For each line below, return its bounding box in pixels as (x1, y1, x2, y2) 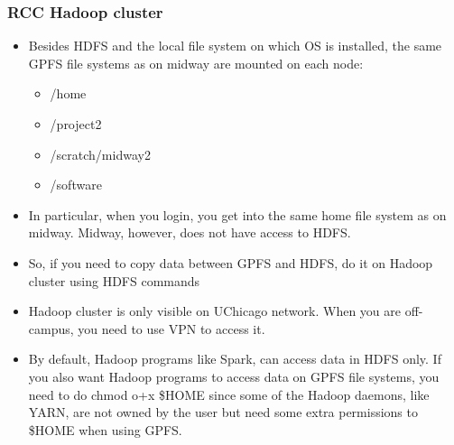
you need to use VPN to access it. (78, 319, 265, 338)
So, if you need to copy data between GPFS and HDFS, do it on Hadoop (28, 253, 433, 272)
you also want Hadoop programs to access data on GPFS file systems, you (28, 366, 440, 385)
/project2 (50, 115, 102, 133)
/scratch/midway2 (50, 144, 151, 163)
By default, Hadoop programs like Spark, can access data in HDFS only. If (28, 349, 441, 368)
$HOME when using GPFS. (28, 420, 182, 439)
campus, (28, 319, 74, 338)
